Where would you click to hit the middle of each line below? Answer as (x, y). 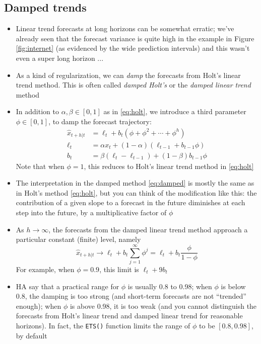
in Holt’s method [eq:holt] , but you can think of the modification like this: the (136, 192)
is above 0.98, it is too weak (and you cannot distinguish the (163, 306)
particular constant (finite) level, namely (78, 239)
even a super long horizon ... (60, 58)
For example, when (45, 269)
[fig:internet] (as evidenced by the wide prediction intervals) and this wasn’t (133, 48)
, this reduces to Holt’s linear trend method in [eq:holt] (169, 166)
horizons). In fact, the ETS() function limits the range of (103, 325)
